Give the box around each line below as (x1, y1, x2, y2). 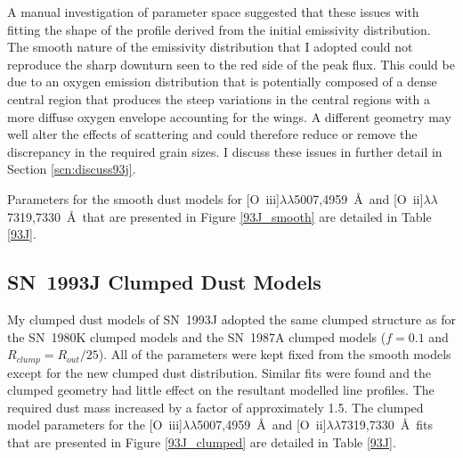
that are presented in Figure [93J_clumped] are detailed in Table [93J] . (7, 432, 396, 451)
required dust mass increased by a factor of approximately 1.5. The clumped (7, 397, 424, 416)
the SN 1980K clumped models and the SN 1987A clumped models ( (7, 327, 386, 346)
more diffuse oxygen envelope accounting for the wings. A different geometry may (7, 107, 451, 126)
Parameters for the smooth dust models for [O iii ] (7, 189, 280, 208)
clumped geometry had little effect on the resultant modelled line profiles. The (7, 380, 435, 399)
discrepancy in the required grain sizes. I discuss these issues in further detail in (7, 142, 443, 160)
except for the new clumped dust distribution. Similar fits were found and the (7, 363, 432, 381)
